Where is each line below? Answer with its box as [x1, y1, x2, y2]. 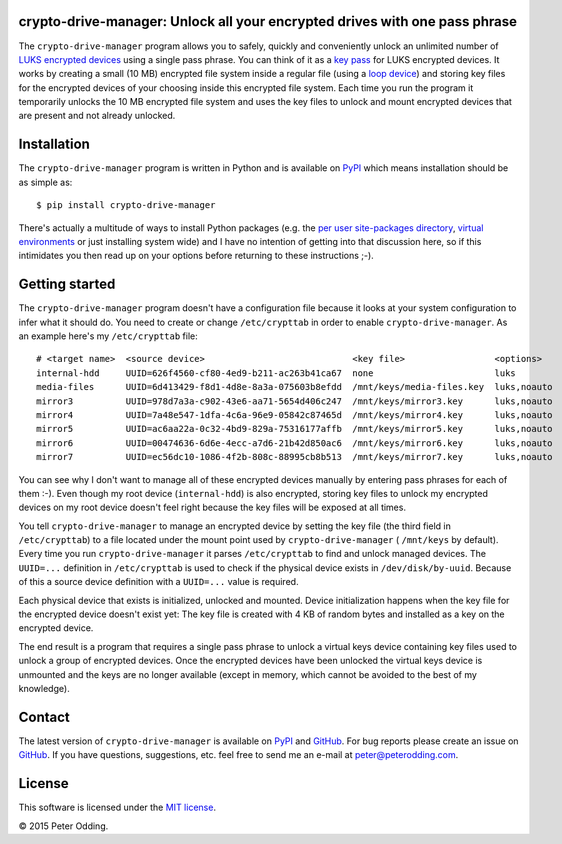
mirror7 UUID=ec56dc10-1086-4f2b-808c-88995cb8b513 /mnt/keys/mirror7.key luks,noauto [36, 451, 554, 463]
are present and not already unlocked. [18, 110, 176, 122]
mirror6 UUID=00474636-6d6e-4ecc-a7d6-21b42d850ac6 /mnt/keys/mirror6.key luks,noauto [36, 437, 554, 449]
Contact [18, 708, 70, 725]
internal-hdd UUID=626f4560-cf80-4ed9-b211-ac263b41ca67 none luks [36, 367, 517, 379]
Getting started [18, 276, 116, 293]
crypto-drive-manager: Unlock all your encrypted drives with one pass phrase [18, 13, 518, 30]
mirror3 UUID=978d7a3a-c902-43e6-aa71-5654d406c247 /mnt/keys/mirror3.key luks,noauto [36, 395, 554, 407]
